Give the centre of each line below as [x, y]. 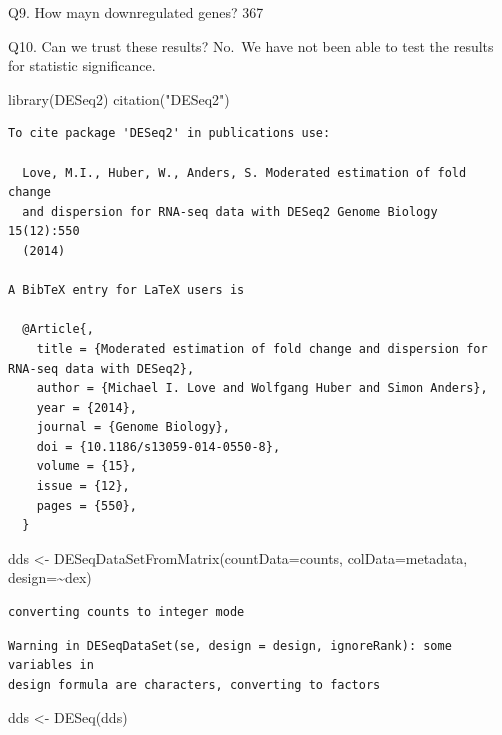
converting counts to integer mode [126, 612]
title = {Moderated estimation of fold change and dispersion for [262, 348]
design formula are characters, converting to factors [194, 684]
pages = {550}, [86, 505]
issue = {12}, [83, 486]
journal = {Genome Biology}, [133, 427]
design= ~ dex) [50, 577]
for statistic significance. [82, 65]
